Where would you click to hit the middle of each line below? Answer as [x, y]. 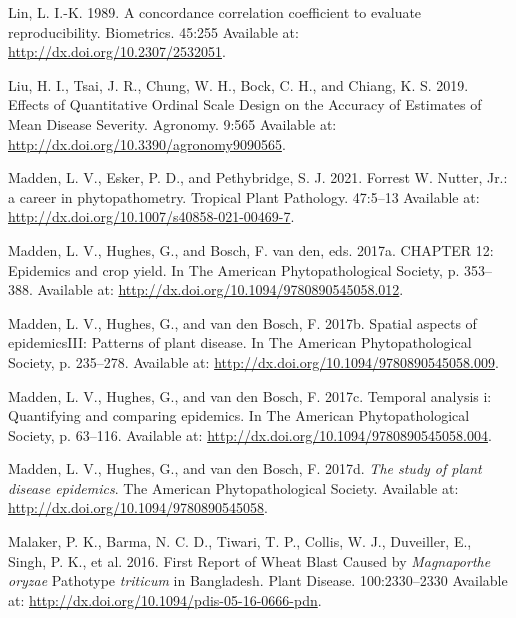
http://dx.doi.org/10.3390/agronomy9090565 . [147, 143]
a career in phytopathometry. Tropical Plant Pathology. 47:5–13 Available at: [244, 196]
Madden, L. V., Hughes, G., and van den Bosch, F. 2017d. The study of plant [245, 468]
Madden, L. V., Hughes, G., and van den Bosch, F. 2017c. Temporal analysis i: [250, 395]
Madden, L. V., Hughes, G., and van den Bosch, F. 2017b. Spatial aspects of [242, 322]
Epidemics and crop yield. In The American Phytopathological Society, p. [234, 269]
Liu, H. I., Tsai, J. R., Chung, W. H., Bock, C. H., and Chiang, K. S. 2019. [238, 84]
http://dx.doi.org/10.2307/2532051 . [117, 51]
